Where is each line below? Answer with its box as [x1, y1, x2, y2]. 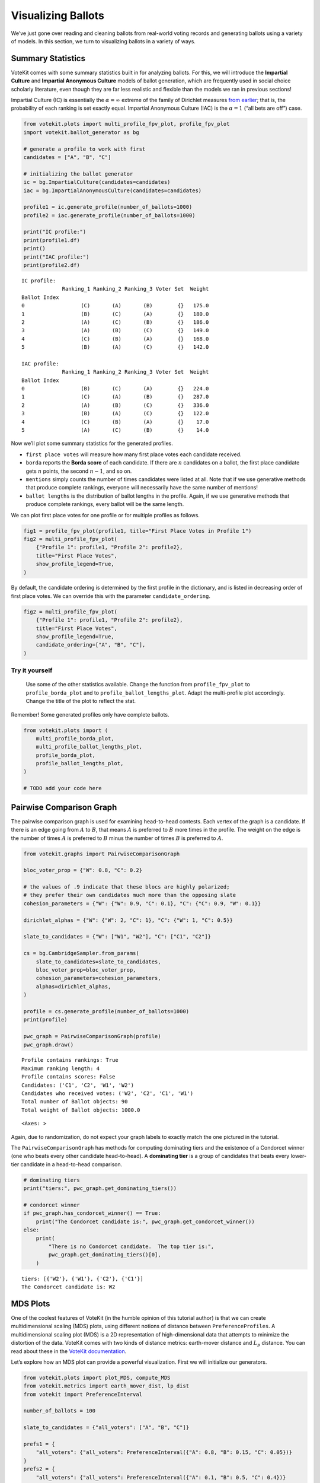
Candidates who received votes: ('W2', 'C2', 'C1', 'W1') [21, 1090, 194, 1097]
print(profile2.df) [23, 262, 80, 269]
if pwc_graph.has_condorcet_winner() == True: [23, 1210, 161, 1217]
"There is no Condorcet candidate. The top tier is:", [48, 1243, 215, 1250]
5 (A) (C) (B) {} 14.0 [21, 427, 209, 434]
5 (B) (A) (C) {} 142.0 [21, 344, 209, 351]
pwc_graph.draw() [23, 1041, 74, 1048]
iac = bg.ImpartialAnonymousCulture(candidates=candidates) [23, 187, 202, 194]
